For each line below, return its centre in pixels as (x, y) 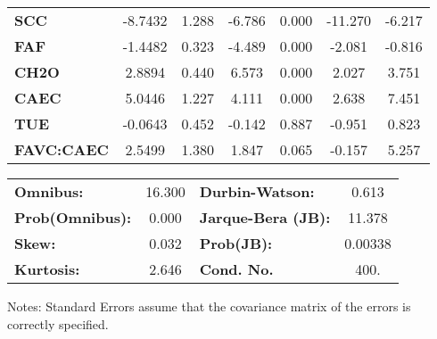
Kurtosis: (47, 269)
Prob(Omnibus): (73, 217)
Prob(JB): (236, 243)
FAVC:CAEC (62, 149)
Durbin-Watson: (257, 191)
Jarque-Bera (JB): (265, 217)
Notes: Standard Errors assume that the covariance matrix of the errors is (209, 306)
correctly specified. (58, 323)
